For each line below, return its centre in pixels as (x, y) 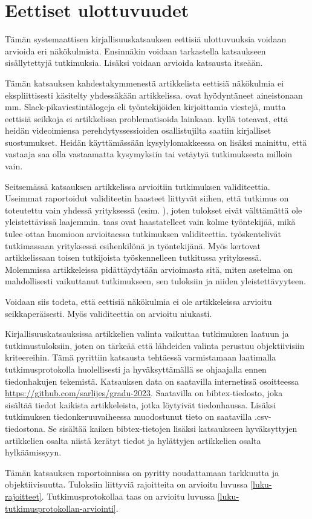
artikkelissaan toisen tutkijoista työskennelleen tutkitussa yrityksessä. (133, 257)
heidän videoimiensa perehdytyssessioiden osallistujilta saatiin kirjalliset (138, 130)
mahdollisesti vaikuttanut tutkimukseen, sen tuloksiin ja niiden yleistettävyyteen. (155, 281)
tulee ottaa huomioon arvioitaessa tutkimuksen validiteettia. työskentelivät (143, 234)
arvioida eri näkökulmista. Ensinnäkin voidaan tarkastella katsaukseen (135, 51)
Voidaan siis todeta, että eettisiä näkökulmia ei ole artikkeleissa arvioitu (138, 301)
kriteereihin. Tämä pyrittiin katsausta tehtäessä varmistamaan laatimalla (141, 357)
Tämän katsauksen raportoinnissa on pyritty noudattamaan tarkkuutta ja (142, 472)
